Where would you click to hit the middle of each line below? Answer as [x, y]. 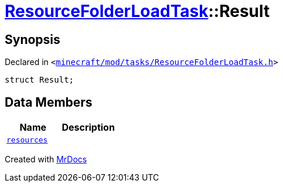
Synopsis [33, 39]
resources [27, 140]
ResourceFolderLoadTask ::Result [137, 11]
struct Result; [40, 80]
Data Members [49, 102]
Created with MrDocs [46, 159]
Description [88, 127]
